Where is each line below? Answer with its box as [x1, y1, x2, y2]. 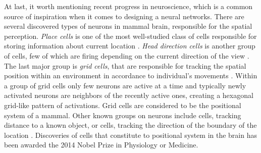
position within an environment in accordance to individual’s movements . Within [4, 70, 257, 81]
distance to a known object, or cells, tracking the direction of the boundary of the [4, 120, 257, 130]
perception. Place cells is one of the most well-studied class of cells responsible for [4, 30, 257, 41]
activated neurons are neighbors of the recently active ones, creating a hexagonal [4, 90, 253, 100]
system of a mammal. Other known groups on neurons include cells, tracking [4, 110, 241, 120]
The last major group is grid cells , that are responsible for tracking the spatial [4, 60, 246, 71]
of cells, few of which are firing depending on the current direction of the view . [4, 50, 249, 61]
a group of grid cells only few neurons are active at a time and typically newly [4, 80, 246, 90]
